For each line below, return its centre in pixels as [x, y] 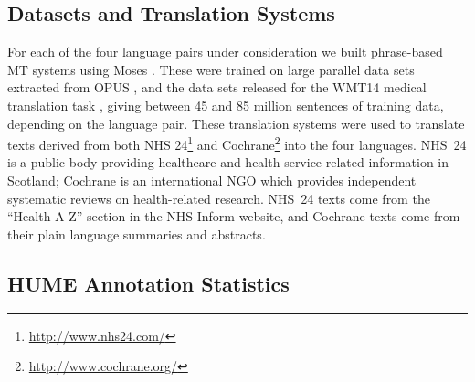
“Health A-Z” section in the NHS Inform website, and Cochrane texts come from [234, 216]
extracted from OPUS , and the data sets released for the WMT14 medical [217, 87]
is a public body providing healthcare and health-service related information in [228, 162]
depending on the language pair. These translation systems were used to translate [236, 123]
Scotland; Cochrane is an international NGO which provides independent [212, 180]
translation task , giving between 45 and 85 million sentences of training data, [226, 105]
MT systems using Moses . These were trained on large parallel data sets [211, 69]
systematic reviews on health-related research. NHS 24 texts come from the [219, 198]
